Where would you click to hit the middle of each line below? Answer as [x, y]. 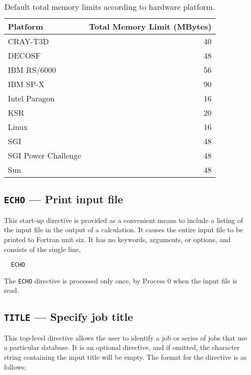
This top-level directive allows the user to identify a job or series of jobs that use [126, 337]
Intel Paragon [31, 98]
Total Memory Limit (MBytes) [150, 26]
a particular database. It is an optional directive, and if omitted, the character [122, 347]
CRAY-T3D [29, 41]
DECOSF [24, 55]
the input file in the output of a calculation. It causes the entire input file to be [124, 230]
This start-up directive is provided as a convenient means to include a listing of [124, 220]
